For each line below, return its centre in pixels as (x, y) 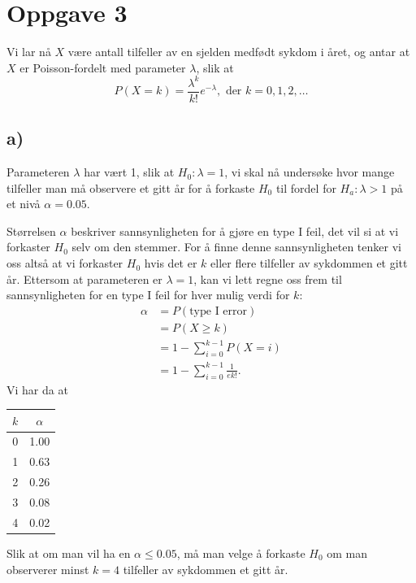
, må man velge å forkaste (241, 553)
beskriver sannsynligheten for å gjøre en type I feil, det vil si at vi (235, 231)
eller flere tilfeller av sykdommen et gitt (309, 263)
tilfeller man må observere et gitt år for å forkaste (131, 187)
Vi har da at (37, 389)
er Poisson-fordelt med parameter (103, 67)
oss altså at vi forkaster (65, 263)
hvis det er (171, 263)
